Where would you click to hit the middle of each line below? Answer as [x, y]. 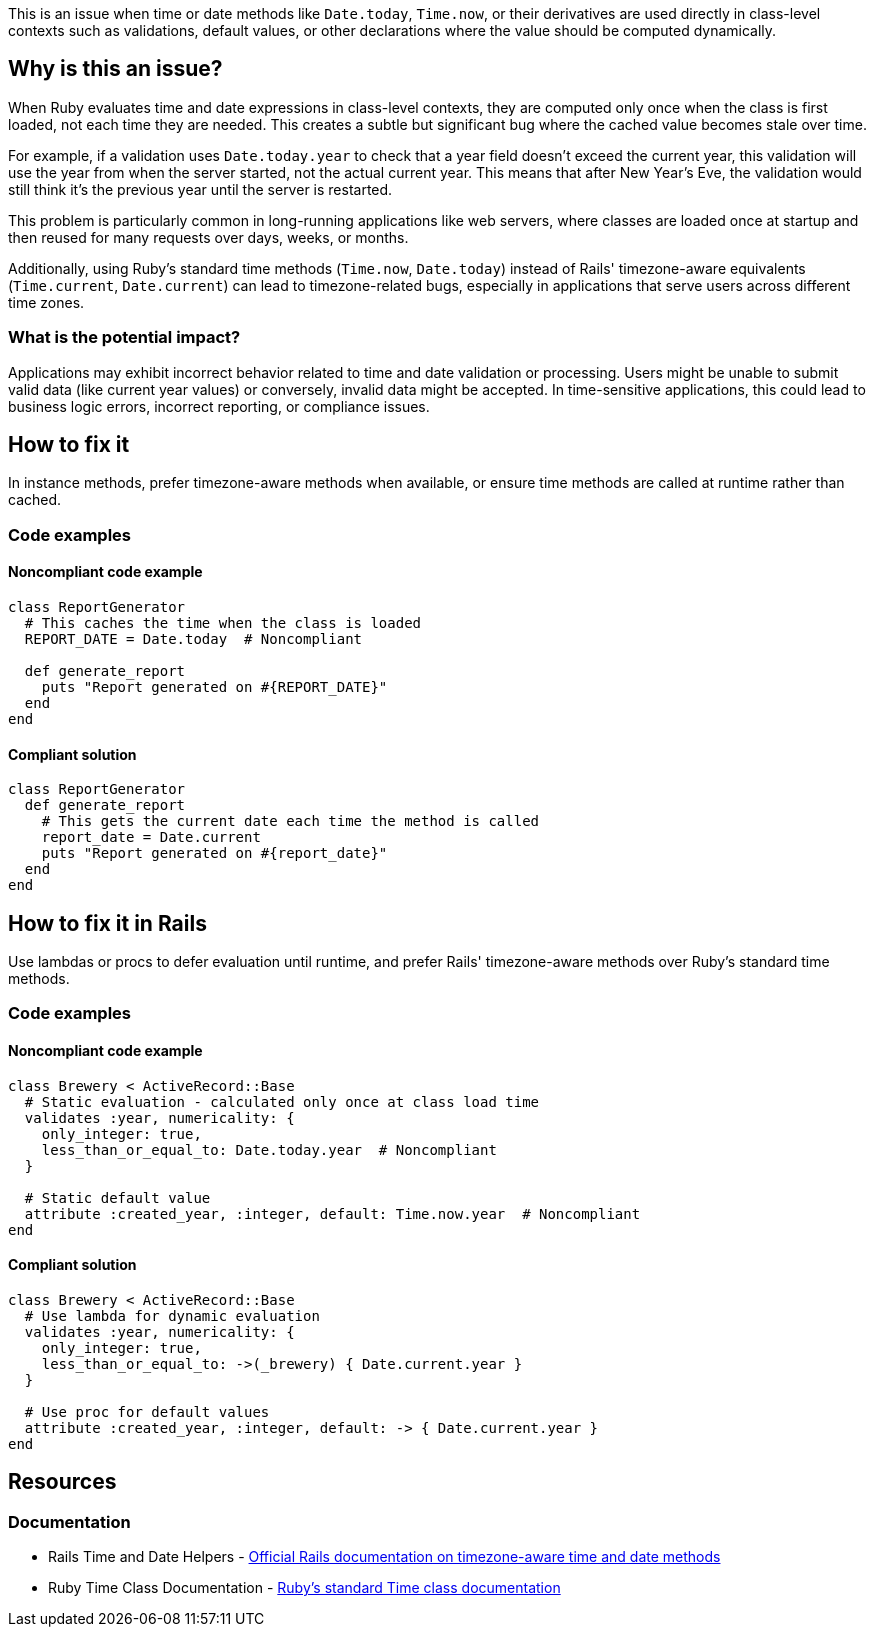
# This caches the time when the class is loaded [223, 623]
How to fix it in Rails [107, 923]
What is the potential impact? [124, 337]
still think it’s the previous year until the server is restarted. [200, 189]
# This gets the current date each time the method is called [290, 821]
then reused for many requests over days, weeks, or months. [208, 237]
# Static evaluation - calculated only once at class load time [282, 1101]
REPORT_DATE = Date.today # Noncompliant [193, 639]
